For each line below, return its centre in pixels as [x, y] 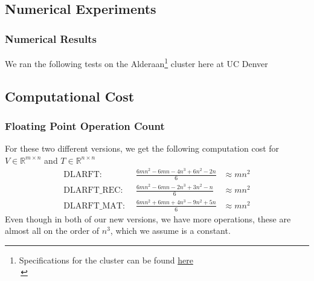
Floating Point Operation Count [85, 125]
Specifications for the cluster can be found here [106, 260]
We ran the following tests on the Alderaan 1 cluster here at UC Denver [136, 63]
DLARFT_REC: [93, 191]
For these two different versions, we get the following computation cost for [142, 148]
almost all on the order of [52, 231]
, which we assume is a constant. [170, 231]
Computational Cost [70, 96]
